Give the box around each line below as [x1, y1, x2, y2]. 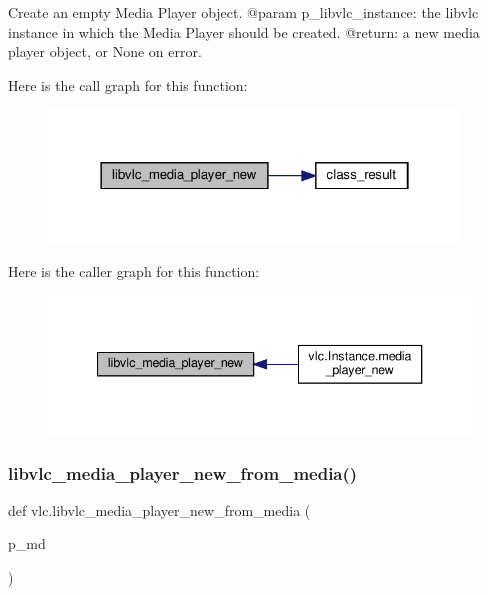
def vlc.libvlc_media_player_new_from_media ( [8, 499, 311, 520]
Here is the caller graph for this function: [8, 260, 260, 281]
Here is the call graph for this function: [8, 74, 248, 95]
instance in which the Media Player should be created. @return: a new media [8, 21, 480, 42]
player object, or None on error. [8, 41, 202, 62]
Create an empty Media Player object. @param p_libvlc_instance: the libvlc [8, 2, 479, 22]
